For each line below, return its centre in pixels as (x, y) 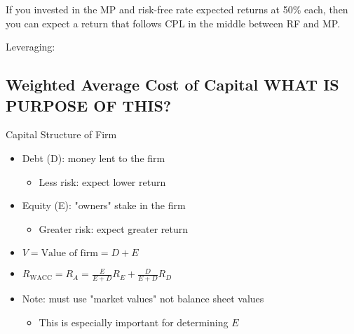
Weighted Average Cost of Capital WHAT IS (172, 85)
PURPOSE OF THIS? (89, 105)
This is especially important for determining (134, 322)
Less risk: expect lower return (102, 181)
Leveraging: (30, 47)
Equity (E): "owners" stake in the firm (104, 205)
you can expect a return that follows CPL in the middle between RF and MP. (173, 23)
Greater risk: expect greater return (113, 228)
